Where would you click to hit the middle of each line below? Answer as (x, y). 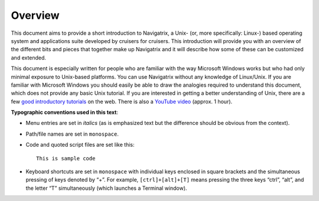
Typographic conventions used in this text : (64, 113)
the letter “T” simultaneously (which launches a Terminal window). (106, 188)
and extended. (29, 57)
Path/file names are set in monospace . (72, 134)
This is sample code (66, 158)
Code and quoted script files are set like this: (80, 145)
